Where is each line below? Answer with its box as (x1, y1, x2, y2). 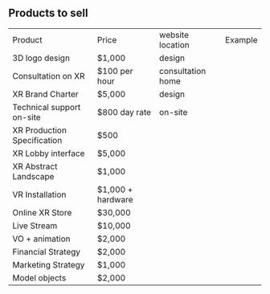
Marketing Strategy (12, 259, 85, 270)
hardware (96, 194, 134, 205)
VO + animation (12, 233, 71, 244)
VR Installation (12, 189, 67, 200)
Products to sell (8, 6, 88, 20)
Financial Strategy (12, 246, 81, 257)
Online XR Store (12, 206, 72, 218)
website (159, 29, 189, 40)
